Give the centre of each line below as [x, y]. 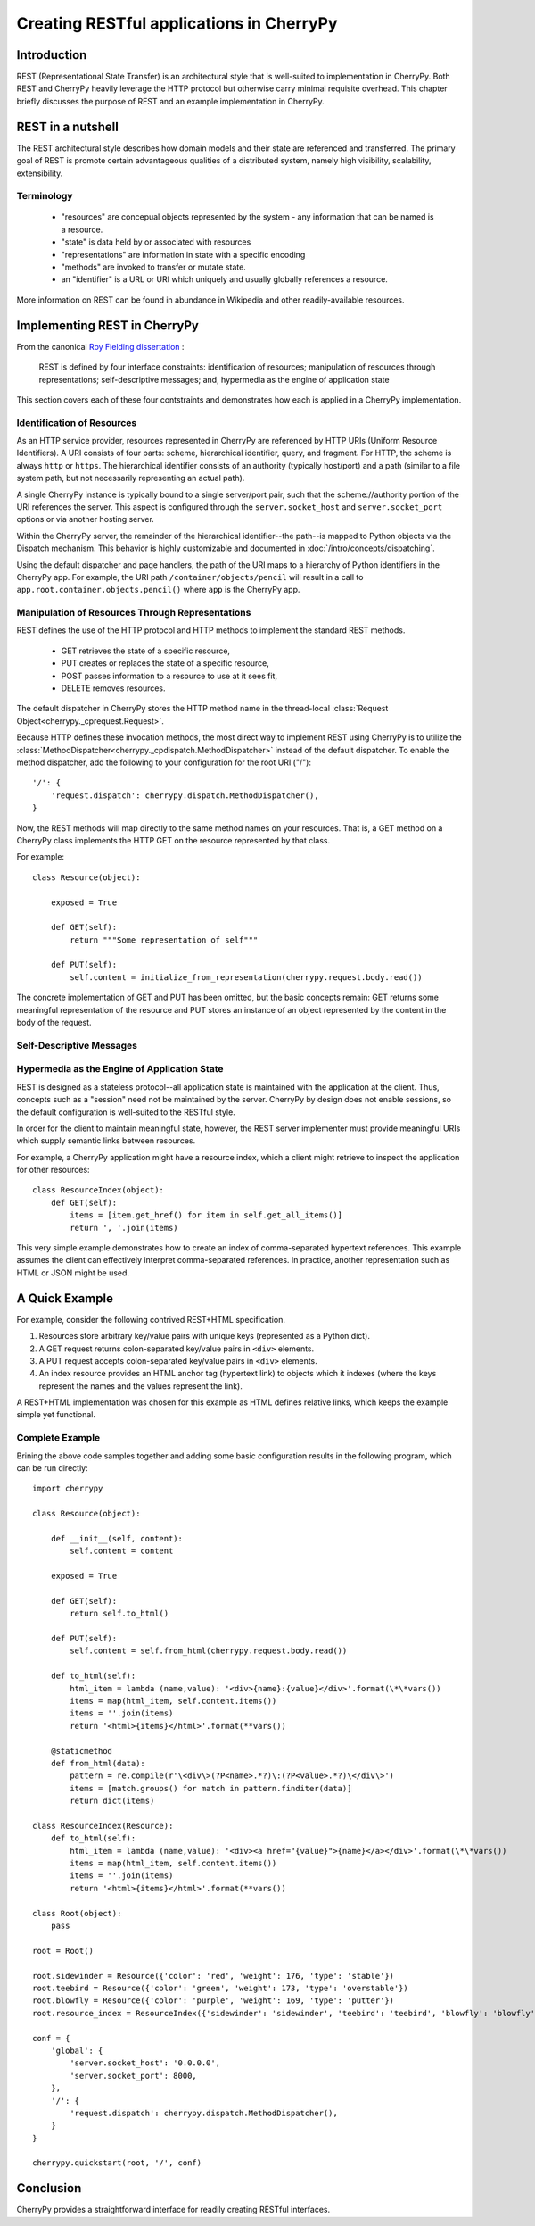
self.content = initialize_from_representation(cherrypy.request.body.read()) [246, 977]
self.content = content [122, 1551]
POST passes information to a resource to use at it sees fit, [169, 676]
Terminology [45, 196]
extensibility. [40, 173]
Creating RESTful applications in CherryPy [177, 23]
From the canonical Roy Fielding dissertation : [100, 346]
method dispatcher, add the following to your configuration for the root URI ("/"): [164, 762]
